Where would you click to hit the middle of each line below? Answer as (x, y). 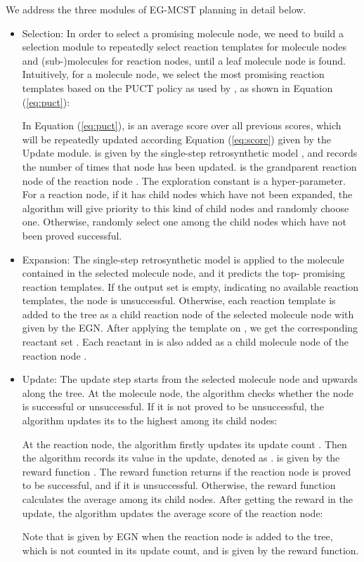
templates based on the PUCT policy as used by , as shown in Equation (177, 87)
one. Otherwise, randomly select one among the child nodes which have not (184, 222)
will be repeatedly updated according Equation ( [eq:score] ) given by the (176, 139)
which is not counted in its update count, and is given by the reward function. (190, 550)
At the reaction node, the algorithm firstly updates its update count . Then (184, 444)
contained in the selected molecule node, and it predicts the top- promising (183, 273)
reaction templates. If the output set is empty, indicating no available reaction (190, 286)
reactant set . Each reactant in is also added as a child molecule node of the (185, 342)
